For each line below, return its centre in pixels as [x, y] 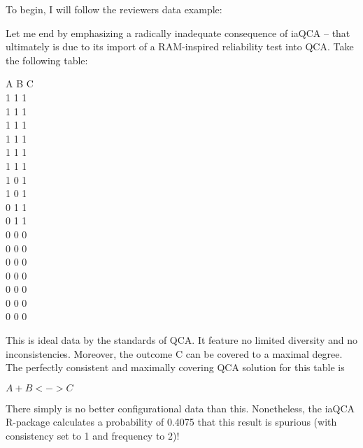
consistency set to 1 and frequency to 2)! [93, 436]
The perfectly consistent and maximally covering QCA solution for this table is [175, 367]
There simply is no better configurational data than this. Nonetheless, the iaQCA [180, 408]
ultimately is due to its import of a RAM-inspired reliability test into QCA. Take [180, 46]
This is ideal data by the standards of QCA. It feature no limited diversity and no [181, 340]
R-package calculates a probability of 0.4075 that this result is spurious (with [171, 422]
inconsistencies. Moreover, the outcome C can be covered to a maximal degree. [174, 353]
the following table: [47, 60]
